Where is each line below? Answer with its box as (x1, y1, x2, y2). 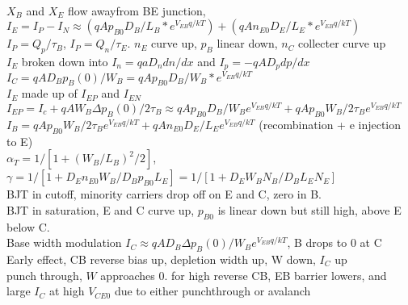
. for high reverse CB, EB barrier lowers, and (164, 266, 387, 283)
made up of (21, 85, 78, 102)
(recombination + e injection (259, 115, 402, 132)
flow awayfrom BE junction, (67, 2, 206, 19)
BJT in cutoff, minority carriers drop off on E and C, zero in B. (6, 186, 322, 203)
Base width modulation (6, 234, 122, 251)
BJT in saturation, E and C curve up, (6, 201, 195, 218)
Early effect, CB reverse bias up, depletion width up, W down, (6, 250, 316, 267)
